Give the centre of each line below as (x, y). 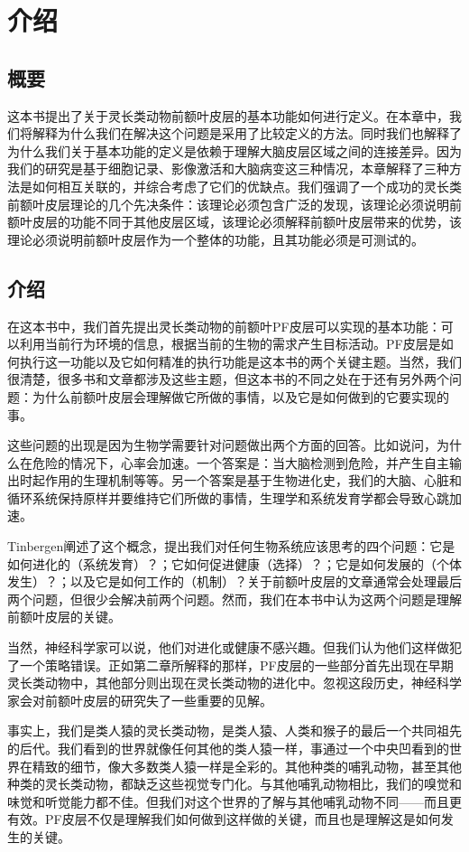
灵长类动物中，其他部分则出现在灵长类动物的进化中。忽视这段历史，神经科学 (234, 683)
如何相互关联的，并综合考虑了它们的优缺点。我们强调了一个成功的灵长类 (247, 186)
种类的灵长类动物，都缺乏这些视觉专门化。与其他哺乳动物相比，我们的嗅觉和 (234, 784)
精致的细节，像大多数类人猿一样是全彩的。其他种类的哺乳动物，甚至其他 (247, 766)
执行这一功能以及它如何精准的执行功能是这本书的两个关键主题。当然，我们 (240, 361)
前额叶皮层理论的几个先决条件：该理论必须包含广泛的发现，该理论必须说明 (228, 204)
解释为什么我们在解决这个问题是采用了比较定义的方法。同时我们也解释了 (247, 133)
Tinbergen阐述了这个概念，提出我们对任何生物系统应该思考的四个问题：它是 (231, 546)
